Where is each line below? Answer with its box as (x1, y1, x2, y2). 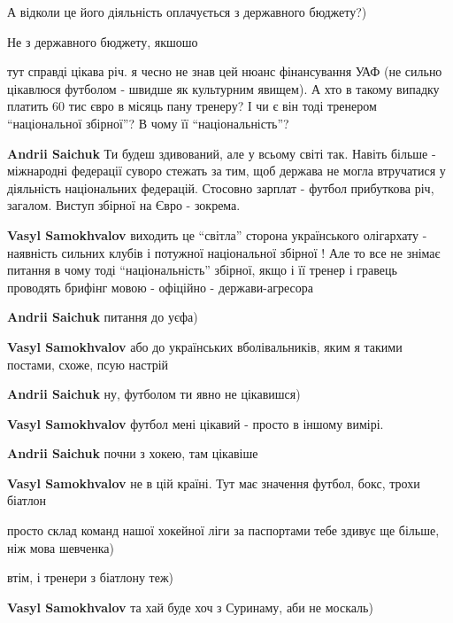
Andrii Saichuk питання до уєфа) (7, 308, 198, 326)
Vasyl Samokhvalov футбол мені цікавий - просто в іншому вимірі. (7, 414, 384, 432)
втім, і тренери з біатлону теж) (7, 568, 174, 587)
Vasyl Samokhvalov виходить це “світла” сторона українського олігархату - (7, 225, 427, 244)
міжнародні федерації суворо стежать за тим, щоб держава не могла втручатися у (7, 161, 446, 180)
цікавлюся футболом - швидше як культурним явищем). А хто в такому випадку (7, 79, 440, 97)
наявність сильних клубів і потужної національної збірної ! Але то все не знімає (7, 243, 441, 261)
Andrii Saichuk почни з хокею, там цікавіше (7, 444, 258, 463)
